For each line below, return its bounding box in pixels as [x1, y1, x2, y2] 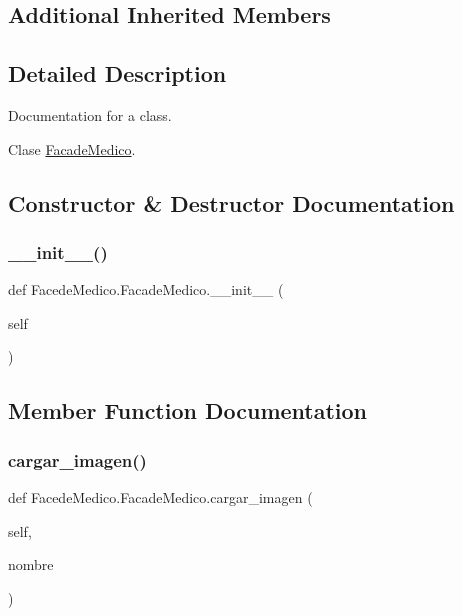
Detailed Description [8, 58, 227, 89]
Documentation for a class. [8, 104, 172, 125]
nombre [8, 554, 54, 575]
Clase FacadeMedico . [8, 138, 136, 159]
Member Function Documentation [8, 395, 368, 426]
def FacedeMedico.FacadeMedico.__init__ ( [8, 279, 284, 300]
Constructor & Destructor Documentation [8, 187, 455, 218]
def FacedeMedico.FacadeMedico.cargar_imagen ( [8, 486, 313, 507]
